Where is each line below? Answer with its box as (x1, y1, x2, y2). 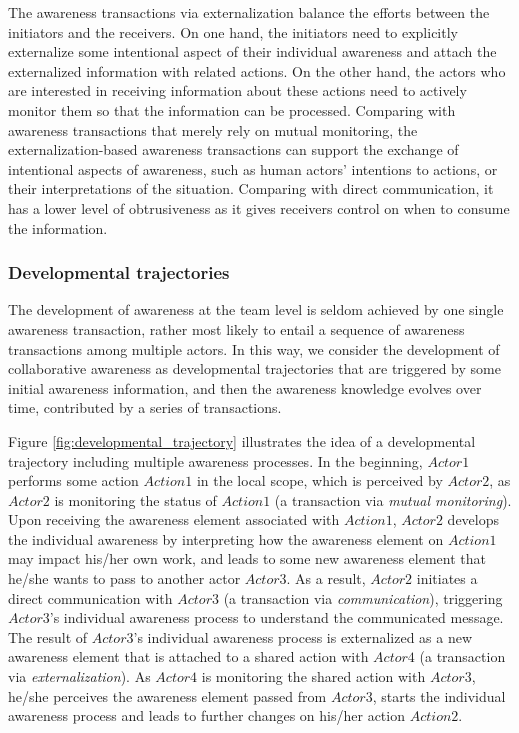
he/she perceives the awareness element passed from (8, 685, 327, 706)
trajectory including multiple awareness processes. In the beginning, (8, 450, 423, 471)
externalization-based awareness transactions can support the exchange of (8, 139, 459, 160)
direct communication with (8, 587, 173, 608)
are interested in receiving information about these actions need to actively (8, 80, 467, 101)
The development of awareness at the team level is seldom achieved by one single (8, 299, 504, 320)
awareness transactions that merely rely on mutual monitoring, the (8, 119, 418, 140)
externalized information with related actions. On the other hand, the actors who (8, 60, 506, 81)
